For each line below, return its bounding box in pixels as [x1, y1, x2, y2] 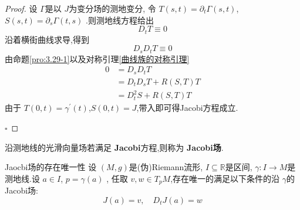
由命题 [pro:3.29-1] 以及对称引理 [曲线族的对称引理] [5, 52, 190, 65]
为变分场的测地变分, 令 [69, 2, 156, 14]
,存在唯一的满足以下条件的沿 [170, 172, 280, 184]
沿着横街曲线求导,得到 [5, 33, 89, 45]
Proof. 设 [5, 2, 38, 14]
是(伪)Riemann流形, [129, 161, 203, 173]
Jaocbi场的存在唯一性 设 [5, 161, 97, 173]
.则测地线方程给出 [86, 13, 154, 26]
